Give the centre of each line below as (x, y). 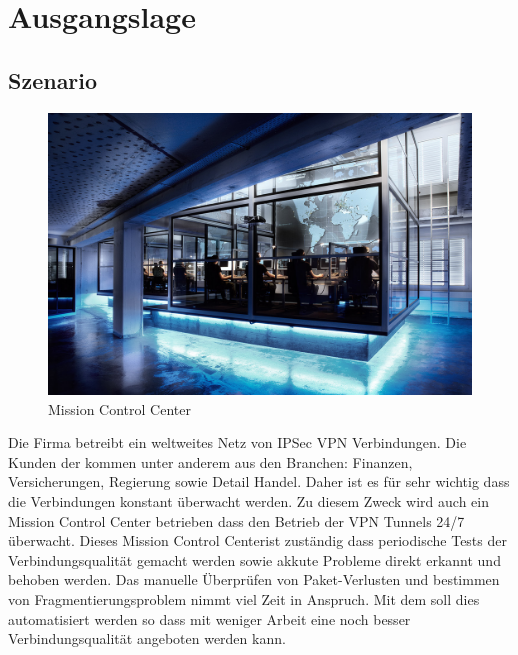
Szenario (53, 79)
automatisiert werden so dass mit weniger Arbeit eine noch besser (209, 618)
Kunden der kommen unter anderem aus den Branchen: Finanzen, (210, 461)
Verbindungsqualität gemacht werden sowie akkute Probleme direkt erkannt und (254, 559)
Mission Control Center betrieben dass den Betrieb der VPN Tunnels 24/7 (236, 520)
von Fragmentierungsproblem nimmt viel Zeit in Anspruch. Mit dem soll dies (244, 598)
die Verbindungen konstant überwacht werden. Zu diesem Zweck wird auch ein (248, 500)
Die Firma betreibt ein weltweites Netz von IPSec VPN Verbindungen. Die (237, 442)
